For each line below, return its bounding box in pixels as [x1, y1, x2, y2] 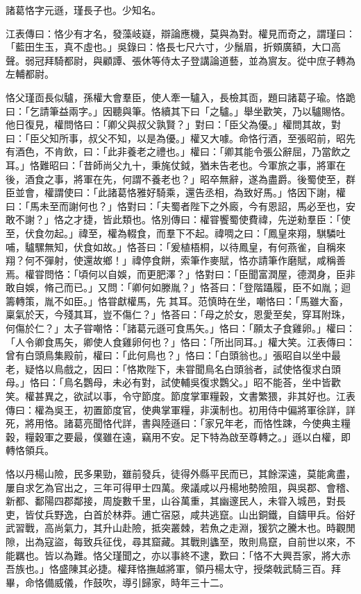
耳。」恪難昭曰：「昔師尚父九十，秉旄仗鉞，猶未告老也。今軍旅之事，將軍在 [6, 157, 346, 172]
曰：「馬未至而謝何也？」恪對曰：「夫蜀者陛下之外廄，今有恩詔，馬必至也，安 [6, 198, 355, 213]
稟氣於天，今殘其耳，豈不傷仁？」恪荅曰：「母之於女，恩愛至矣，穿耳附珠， [6, 307, 351, 322]
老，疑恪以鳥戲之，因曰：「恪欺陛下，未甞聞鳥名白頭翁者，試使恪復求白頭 [6, 361, 341, 376]
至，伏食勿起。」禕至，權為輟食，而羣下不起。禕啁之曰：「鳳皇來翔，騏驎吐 [6, 225, 346, 240]
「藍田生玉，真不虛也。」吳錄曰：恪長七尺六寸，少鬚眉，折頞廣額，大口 [6, 40, 331, 54]
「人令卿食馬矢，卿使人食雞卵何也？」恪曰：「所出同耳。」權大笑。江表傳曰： [6, 334, 355, 349]
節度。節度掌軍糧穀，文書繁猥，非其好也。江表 [141, 389, 355, 403]
